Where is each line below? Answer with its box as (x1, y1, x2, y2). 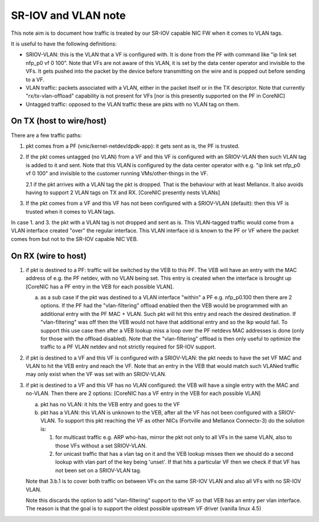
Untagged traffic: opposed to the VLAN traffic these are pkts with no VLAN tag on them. (25, 100, 240, 107)
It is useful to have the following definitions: (11, 40, 117, 47)
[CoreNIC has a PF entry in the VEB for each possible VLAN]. (25, 283, 174, 290)
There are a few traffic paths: (11, 132, 82, 139)
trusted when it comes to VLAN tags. (25, 208, 115, 215)
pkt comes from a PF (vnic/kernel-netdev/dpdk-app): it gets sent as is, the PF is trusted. (25, 142, 240, 149)
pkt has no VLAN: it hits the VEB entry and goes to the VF (40, 400, 180, 407)
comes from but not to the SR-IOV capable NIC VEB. (11, 235, 138, 242)
